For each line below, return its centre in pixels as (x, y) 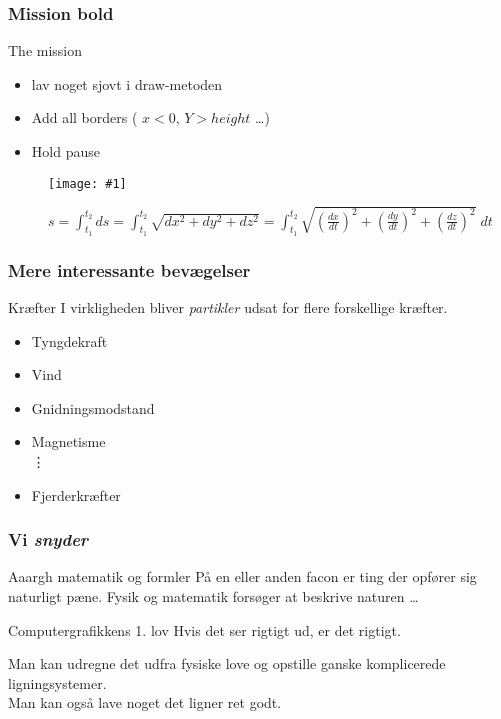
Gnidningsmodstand (93, 407)
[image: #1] (87, 183)
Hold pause (65, 151)
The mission (45, 50)
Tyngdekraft (69, 340)
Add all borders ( (84, 117)
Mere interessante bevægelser (129, 269)
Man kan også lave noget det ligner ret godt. (145, 702)
